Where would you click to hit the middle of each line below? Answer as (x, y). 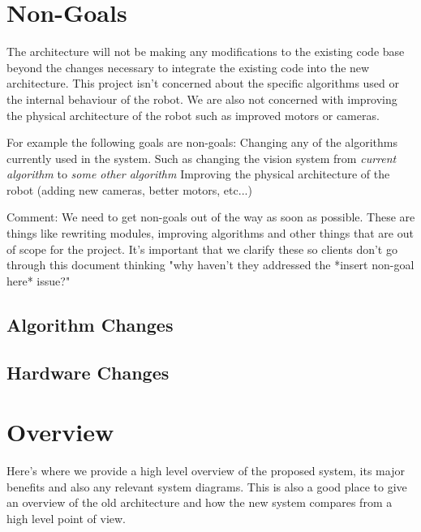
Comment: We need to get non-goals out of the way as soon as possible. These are (211, 217)
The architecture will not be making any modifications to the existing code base (206, 51)
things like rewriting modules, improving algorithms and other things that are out (210, 233)
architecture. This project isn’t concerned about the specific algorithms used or (203, 83)
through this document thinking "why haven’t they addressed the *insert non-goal (210, 265)
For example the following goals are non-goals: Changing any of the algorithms (202, 142)
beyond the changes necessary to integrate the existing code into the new (188, 67)
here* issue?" (39, 280)
